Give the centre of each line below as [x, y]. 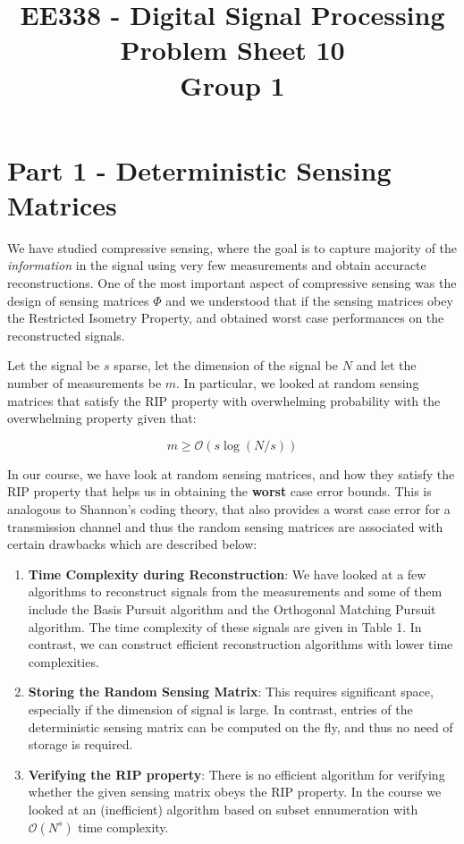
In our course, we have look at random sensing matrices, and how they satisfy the [231, 473]
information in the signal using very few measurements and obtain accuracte [217, 265]
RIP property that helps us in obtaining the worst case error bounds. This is [219, 491]
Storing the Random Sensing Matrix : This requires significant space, [231, 692]
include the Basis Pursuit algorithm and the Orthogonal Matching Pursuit [232, 608]
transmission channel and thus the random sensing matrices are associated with [225, 526]
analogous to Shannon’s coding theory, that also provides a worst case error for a [229, 509]
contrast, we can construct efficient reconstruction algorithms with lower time [240, 644]
